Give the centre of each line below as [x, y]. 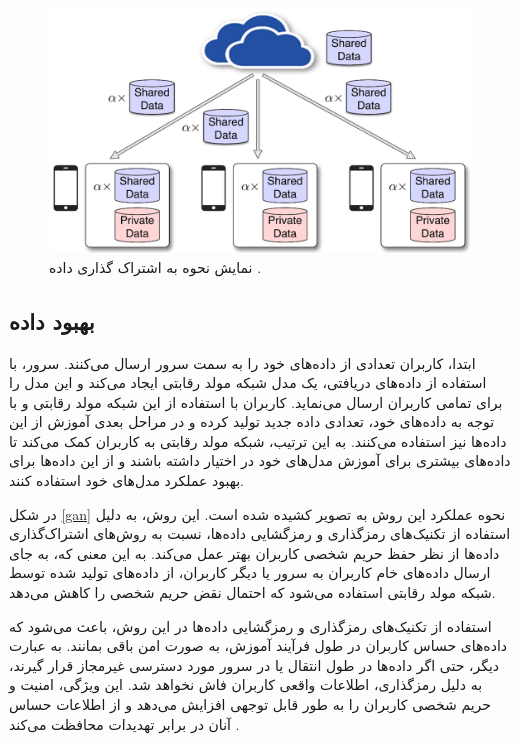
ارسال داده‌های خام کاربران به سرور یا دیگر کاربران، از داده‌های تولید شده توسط [250, 572]
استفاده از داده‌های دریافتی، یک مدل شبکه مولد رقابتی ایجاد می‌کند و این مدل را [248, 382]
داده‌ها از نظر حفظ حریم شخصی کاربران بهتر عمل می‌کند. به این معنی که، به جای [254, 552]
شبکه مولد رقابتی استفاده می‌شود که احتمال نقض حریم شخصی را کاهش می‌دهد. [252, 592]
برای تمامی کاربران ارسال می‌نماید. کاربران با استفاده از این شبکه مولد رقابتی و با [256, 401]
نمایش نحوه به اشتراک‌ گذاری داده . [155, 266]
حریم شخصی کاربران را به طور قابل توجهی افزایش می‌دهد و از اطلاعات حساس [250, 704]
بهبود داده [52, 320]
